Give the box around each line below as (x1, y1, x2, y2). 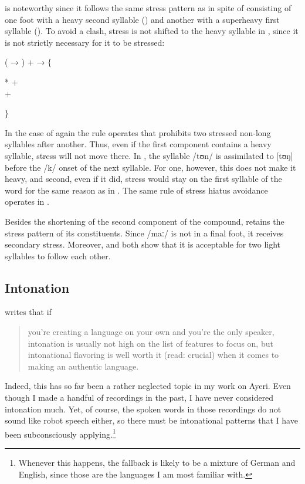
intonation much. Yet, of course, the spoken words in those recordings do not (5, 402, 282, 415)
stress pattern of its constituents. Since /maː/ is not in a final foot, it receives (5, 226, 284, 239)
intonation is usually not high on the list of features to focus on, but (28, 337, 273, 349)
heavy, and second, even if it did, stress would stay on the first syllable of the (5, 172, 282, 185)
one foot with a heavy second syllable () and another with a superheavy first (5, 13, 280, 25)
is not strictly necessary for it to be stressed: (5, 36, 165, 48)
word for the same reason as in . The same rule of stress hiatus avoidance (5, 184, 268, 196)
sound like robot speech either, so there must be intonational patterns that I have (5, 414, 298, 427)
